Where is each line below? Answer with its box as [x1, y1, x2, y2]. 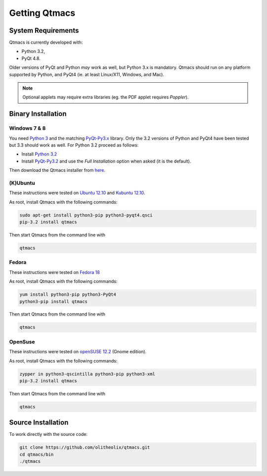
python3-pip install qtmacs [19, 299, 88, 304]
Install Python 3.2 [21, 151, 57, 157]
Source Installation [9, 419, 69, 427]
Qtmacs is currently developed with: [9, 40, 83, 46]
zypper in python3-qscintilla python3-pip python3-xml [19, 371, 155, 376]
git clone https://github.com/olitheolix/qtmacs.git [19, 445, 150, 450]
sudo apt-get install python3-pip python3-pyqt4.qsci [19, 212, 153, 218]
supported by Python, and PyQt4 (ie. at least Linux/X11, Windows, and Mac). [9, 71, 164, 77]
